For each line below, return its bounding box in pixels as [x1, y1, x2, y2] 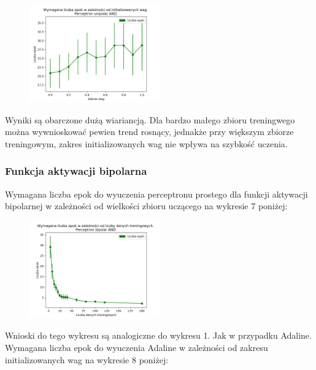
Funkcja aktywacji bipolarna [5, 163, 147, 179]
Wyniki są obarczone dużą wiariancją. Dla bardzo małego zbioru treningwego [5, 113, 295, 126]
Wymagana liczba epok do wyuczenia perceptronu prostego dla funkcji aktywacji [5, 187, 308, 200]
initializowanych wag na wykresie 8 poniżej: [5, 353, 169, 366]
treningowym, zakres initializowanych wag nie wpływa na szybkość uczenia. [5, 137, 288, 150]
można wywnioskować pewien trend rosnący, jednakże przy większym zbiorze [5, 125, 294, 138]
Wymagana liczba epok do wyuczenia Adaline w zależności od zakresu [5, 341, 268, 353]
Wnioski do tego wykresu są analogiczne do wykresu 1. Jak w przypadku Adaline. [5, 329, 312, 342]
